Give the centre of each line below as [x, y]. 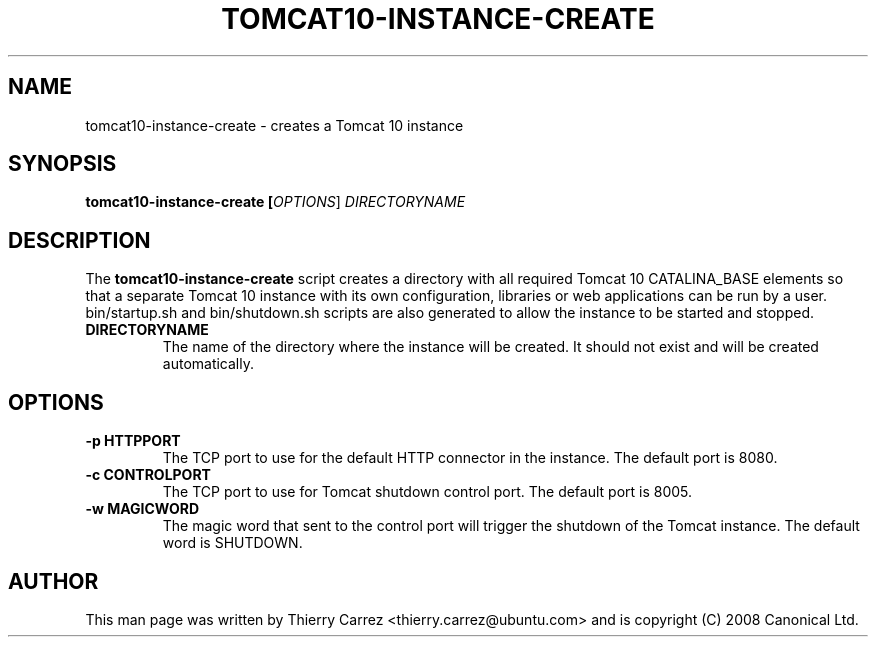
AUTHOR [53, 581]
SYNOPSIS [62, 164]
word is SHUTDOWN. [232, 543]
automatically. [208, 364]
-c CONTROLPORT [148, 475]
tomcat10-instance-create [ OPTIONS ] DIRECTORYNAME [275, 202]
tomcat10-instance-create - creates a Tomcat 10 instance [274, 125]
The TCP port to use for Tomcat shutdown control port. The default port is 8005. [427, 492]
